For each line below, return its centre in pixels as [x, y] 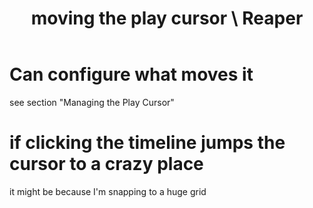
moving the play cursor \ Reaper [167, 18]
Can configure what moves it [131, 74]
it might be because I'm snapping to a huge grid [108, 191]
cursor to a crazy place [106, 164]
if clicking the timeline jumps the [147, 143]
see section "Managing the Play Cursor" [92, 102]
